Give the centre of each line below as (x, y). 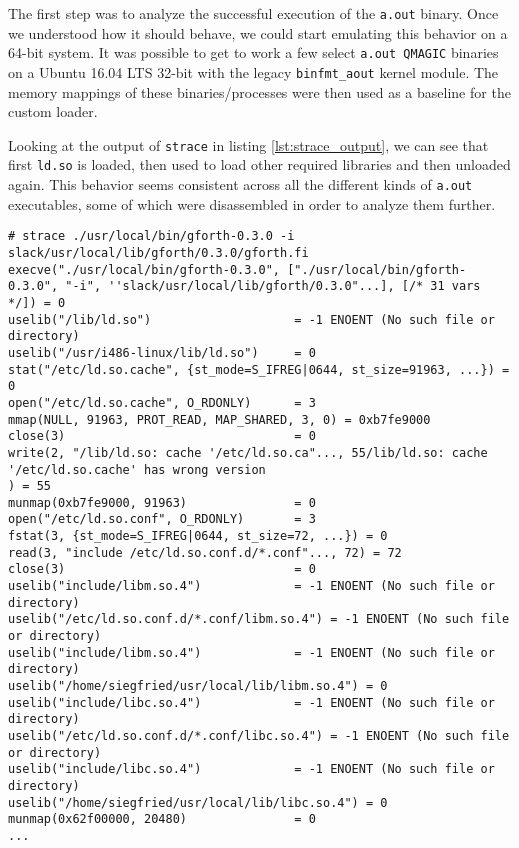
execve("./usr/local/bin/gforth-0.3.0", (144, 269)
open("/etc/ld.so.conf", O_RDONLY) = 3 (162, 519)
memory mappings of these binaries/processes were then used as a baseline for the (259, 91)
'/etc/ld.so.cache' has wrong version (137, 469)
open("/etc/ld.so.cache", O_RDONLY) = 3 (162, 402)
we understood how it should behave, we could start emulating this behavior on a (258, 32)
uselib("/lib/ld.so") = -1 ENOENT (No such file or (251, 319)
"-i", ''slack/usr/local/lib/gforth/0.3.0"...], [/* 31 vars (273, 286)
